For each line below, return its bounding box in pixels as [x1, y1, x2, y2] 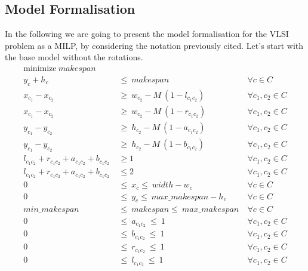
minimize [23, 64, 57, 73]
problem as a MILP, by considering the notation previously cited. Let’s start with [5, 39, 304, 51]
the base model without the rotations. [5, 51, 143, 63]
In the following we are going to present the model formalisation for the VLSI [5, 27, 289, 40]
